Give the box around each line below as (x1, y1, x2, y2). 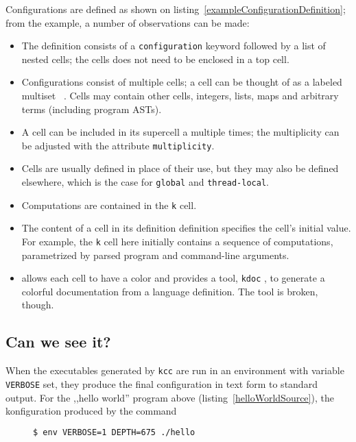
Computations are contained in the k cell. (21, 197, 197, 212)
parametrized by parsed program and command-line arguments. (21, 247, 289, 262)
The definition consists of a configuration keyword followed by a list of (21, 38, 326, 53)
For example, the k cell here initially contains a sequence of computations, (21, 234, 333, 248)
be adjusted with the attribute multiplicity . (21, 138, 215, 152)
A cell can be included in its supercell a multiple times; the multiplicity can (21, 125, 340, 139)
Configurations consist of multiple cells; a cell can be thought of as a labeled (21, 75, 342, 89)
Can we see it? (5, 331, 111, 352)
